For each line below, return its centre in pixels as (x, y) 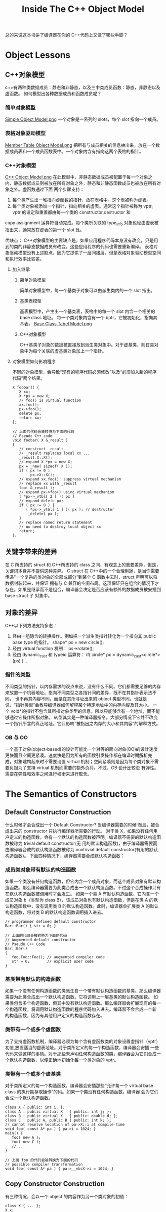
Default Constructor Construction (58, 812)
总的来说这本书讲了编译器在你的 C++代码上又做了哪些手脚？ (66, 35)
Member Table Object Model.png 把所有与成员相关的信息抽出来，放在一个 (80, 145)
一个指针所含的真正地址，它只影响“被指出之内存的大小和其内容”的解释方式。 (83, 723)
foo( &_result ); (37, 488)
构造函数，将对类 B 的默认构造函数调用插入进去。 (56, 912)
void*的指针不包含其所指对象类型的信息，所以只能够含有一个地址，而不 (83, 711)
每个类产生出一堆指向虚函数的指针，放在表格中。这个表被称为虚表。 (82, 200)
